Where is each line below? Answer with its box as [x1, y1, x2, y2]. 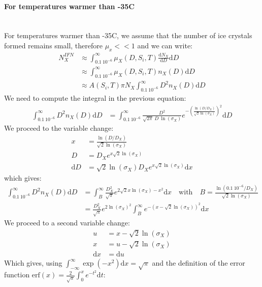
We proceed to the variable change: [4, 123, 114, 133]
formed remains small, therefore [4, 40, 103, 50]
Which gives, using [4, 257, 62, 268]
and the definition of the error [152, 257, 245, 268]
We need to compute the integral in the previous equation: [4, 92, 186, 103]
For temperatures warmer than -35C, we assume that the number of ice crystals [4, 30, 252, 41]
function [4, 269, 30, 280]
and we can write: [137, 40, 192, 50]
